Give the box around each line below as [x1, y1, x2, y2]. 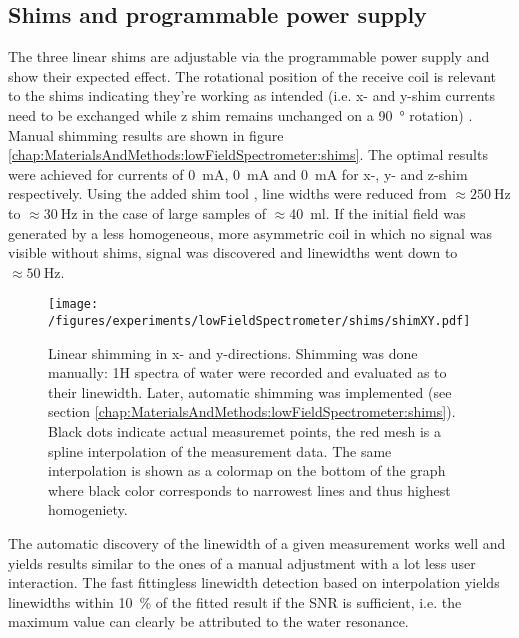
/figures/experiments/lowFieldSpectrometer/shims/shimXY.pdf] [48, 313, 471, 328]
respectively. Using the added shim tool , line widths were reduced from [8, 183, 447, 204]
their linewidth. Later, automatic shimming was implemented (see [48, 381, 452, 402]
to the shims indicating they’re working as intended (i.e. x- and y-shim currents [8, 85, 496, 106]
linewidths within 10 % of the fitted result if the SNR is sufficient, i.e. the [8, 591, 462, 612]
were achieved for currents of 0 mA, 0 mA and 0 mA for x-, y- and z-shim [8, 163, 468, 184]
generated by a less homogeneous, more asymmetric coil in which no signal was [8, 222, 492, 243]
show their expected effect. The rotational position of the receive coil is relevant [8, 65, 496, 86]
